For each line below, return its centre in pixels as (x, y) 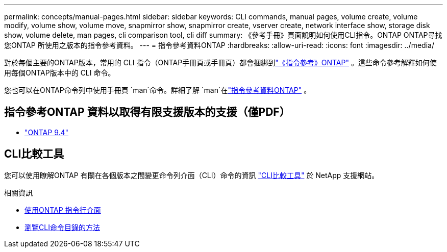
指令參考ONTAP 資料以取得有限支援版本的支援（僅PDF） (147, 112)
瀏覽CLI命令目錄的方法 (62, 227)
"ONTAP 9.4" (47, 132)
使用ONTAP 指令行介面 (63, 210)
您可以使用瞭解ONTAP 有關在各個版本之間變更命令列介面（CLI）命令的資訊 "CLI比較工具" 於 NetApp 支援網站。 (192, 175)
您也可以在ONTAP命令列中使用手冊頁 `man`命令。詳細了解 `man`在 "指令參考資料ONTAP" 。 (158, 90)
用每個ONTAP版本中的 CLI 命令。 (60, 73)
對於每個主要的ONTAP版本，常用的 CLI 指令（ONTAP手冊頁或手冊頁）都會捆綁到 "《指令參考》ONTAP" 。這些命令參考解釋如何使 (220, 62)
